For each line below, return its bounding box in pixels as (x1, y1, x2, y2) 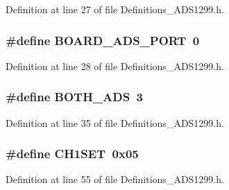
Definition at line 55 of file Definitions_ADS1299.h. (6, 172, 224, 187)
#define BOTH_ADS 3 (6, 88, 143, 105)
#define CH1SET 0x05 (6, 145, 139, 162)
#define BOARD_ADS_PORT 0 (6, 31, 200, 49)
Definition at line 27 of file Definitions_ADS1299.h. (6, 2, 224, 16)
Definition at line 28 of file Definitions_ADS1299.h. (6, 58, 224, 73)
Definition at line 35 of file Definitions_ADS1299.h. (6, 115, 224, 130)
